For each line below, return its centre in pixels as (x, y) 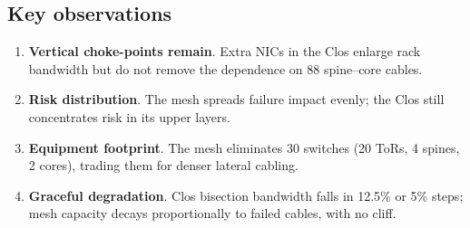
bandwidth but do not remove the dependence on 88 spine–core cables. (225, 68)
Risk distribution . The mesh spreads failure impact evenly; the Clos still (236, 99)
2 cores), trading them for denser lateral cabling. (163, 165)
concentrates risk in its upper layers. (129, 116)
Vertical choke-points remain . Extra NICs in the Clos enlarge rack (225, 51)
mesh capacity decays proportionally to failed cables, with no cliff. (212, 213)
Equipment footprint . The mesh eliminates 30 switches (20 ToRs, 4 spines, (244, 147)
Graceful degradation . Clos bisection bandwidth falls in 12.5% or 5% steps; (246, 195)
